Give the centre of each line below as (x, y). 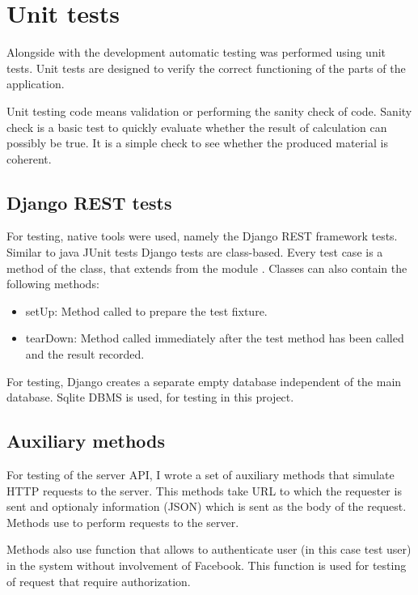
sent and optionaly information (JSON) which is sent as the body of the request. (207, 506)
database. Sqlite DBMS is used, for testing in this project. (150, 397)
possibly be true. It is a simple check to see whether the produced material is (197, 143)
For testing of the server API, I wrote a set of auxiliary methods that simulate (201, 475)
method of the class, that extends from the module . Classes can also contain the (207, 268)
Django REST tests (89, 202)
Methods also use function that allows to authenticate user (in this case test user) (209, 549)
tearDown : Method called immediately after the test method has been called (215, 338)
